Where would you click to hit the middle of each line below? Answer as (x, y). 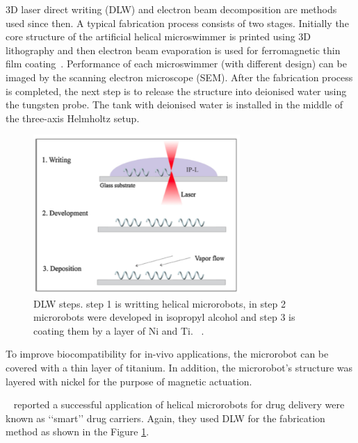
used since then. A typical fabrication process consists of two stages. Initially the (177, 23)
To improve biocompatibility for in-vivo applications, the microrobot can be (167, 354)
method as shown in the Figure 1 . (78, 432)
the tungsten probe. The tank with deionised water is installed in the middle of (174, 105)
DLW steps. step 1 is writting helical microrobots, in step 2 (160, 303)
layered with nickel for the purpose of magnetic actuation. (129, 381)
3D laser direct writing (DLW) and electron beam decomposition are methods (171, 9)
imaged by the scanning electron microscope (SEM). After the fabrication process (179, 77)
